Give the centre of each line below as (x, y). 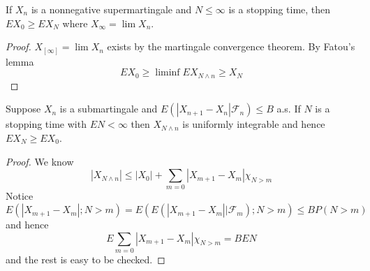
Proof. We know (40, 161)
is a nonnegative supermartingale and (111, 9)
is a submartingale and (109, 109)
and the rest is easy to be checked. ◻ (86, 259)
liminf (168, 73)
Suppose (23, 109)
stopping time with (46, 124)
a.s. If (289, 109)
